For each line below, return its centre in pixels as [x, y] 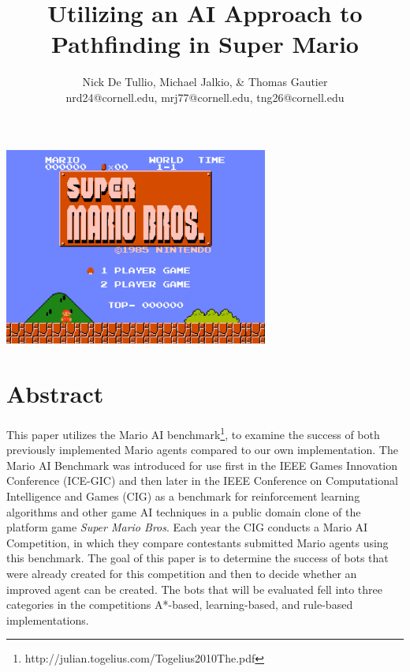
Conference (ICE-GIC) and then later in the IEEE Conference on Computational [202, 481]
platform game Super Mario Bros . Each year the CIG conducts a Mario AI [187, 527]
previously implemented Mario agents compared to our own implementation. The [202, 450]
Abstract [55, 393]
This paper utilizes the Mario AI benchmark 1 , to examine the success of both [193, 433]
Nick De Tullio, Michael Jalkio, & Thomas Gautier [205, 82]
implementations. [48, 619]
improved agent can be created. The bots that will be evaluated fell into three [194, 589]
